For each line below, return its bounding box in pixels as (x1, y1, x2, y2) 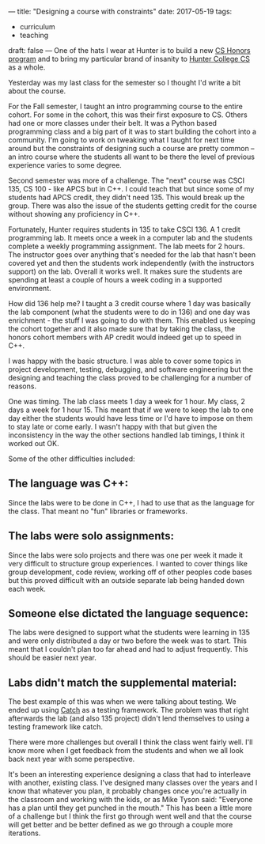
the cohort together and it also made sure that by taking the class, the (8, 324, 236, 333)
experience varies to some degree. (8, 161, 123, 169)
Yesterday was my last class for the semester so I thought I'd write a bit (8, 78, 241, 87)
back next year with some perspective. (8, 755, 135, 764)
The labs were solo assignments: (8, 529, 175, 543)
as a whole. (8, 62, 46, 72)
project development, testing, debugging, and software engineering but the (8, 365, 254, 374)
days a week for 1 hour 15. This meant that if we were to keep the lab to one (8, 405, 255, 414)
